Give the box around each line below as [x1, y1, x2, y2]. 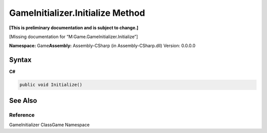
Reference [9, 111, 35, 118]
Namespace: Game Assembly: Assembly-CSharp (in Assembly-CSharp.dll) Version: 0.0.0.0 [9, 43, 195, 49]
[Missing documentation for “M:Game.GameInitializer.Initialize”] [9, 34, 138, 40]
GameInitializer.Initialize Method [9, 7, 145, 18]
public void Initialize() [19, 82, 83, 88]
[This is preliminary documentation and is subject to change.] [9, 25, 138, 31]
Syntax [9, 56, 32, 64]
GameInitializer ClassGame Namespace [9, 122, 90, 128]
